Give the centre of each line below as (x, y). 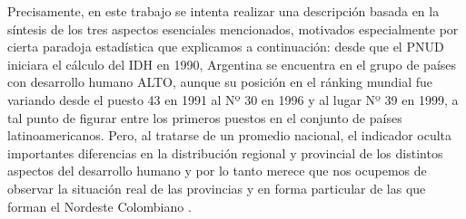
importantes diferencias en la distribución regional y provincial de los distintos (225, 152)
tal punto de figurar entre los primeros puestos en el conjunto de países (205, 117)
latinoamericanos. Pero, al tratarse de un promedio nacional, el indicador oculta (230, 135)
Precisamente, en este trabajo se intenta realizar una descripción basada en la (223, 11)
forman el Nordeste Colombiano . (99, 206)
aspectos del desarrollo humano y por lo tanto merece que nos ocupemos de (217, 171)
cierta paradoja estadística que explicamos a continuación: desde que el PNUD (226, 47)
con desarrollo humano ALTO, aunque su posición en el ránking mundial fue (220, 82)
